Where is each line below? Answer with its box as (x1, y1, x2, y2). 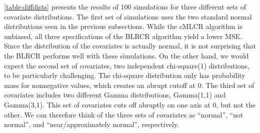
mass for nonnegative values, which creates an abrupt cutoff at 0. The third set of (4, 79, 254, 90)
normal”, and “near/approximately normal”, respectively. (4, 119, 179, 129)
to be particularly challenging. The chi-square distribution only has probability (4, 70, 245, 80)
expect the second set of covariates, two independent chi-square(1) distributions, (4, 60, 249, 70)
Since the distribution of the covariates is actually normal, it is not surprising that (4, 40, 256, 51)
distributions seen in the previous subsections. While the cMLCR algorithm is (4, 21, 242, 31)
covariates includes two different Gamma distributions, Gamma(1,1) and (4, 89, 226, 100)
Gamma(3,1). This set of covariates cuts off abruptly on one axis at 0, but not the (4, 99, 255, 109)
